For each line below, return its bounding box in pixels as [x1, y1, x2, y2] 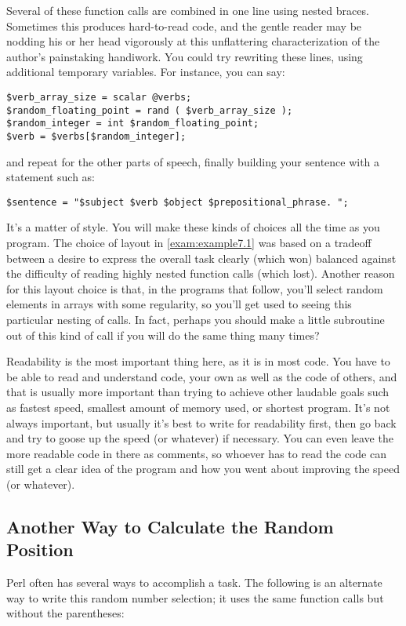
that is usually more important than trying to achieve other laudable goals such [6, 384, 390, 400]
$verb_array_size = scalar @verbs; [6, 91, 192, 103]
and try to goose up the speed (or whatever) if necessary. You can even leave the [6, 430, 393, 446]
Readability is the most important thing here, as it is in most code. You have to [6, 353, 390, 369]
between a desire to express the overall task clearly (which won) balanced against [6, 249, 397, 266]
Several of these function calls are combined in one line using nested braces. [6, 2, 369, 18]
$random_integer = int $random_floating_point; [6, 118, 259, 129]
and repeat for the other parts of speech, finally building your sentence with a [6, 153, 380, 169]
